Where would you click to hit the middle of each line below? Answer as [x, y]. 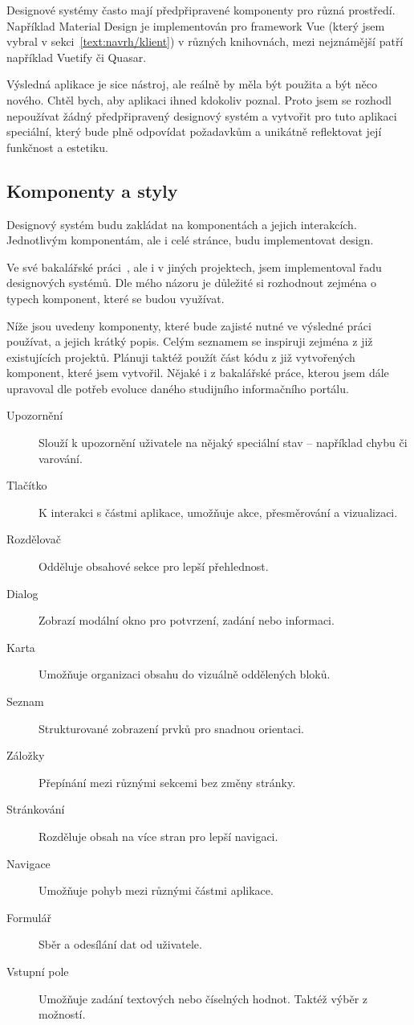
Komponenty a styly [92, 190]
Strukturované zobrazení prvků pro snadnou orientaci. [171, 728]
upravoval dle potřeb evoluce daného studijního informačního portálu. [178, 388]
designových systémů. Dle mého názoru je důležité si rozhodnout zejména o [191, 283]
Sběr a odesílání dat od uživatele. [120, 944]
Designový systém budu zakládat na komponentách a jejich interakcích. [182, 224]
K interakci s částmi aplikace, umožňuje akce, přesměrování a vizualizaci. [218, 512]
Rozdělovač [34, 539]
